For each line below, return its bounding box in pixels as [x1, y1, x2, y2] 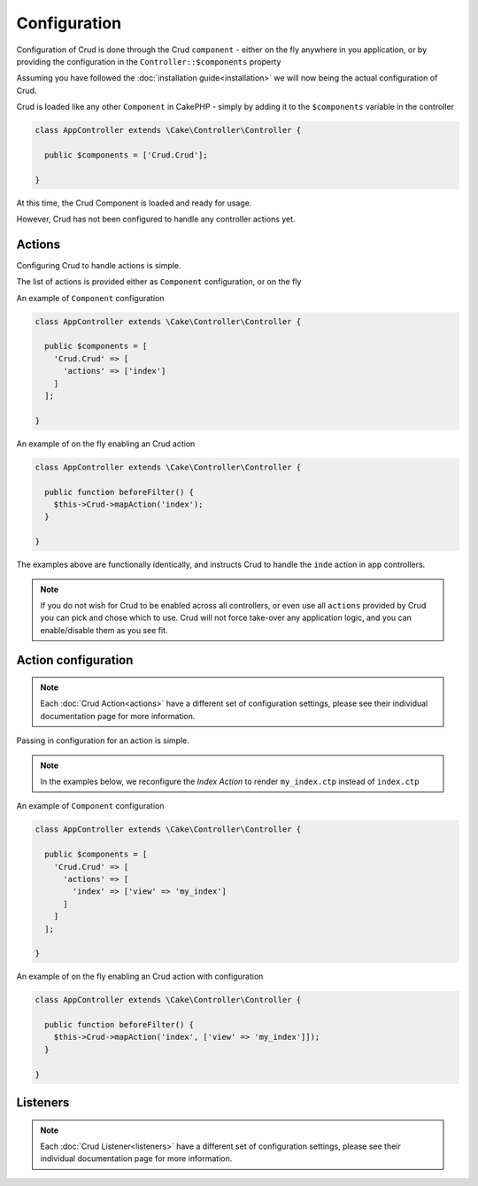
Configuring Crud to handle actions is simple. [16, 260, 181, 270]
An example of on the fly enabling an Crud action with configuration [16, 971, 264, 982]
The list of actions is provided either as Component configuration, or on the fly [16, 276, 302, 287]
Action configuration [16, 652, 134, 668]
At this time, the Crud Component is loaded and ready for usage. [16, 198, 252, 208]
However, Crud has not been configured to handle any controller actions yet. [16, 213, 296, 225]
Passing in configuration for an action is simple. [16, 735, 189, 746]
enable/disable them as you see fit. [40, 624, 168, 635]
